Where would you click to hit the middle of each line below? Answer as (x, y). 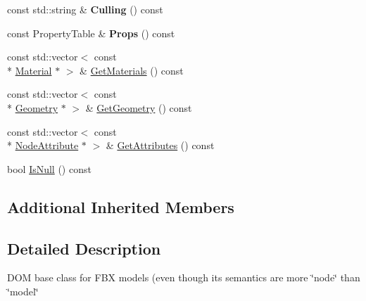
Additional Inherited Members (121, 206)
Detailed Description (84, 248)
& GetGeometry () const (139, 107)
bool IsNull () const (49, 168)
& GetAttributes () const (160, 145)
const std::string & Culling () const (85, 9)
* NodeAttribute (43, 145)
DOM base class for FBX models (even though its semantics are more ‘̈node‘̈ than (184, 277)
